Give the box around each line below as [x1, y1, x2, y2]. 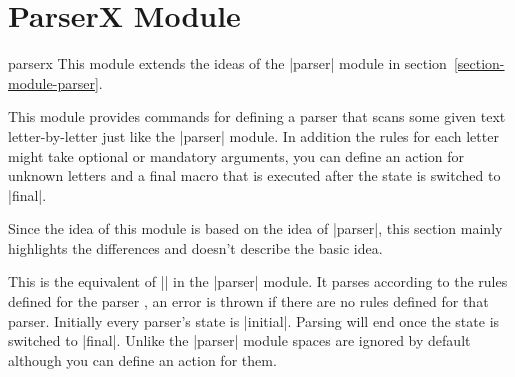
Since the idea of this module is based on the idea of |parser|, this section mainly [8, 218, 503, 239]
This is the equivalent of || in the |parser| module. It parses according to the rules [8, 271, 508, 292]
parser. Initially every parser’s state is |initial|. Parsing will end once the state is [8, 310, 500, 331]
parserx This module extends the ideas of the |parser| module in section [8, 53, 447, 74]
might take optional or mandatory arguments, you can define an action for [8, 145, 465, 166]
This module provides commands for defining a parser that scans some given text [8, 106, 506, 127]
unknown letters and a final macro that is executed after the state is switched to [8, 165, 501, 186]
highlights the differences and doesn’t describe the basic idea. [8, 237, 383, 258]
